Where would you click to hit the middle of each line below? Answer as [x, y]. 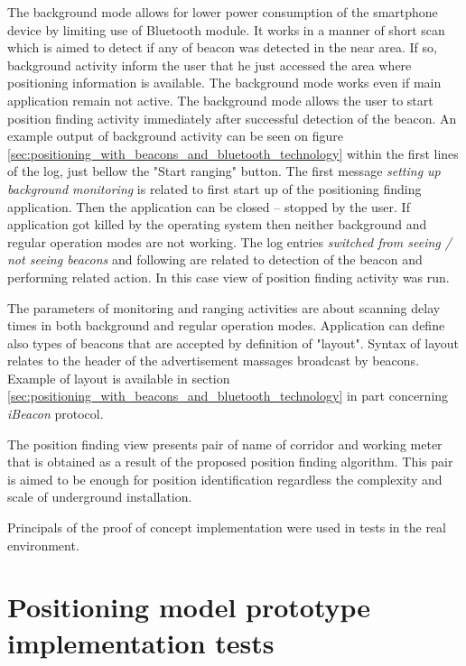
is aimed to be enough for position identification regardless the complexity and [225, 479]
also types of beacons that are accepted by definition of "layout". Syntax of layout [233, 342]
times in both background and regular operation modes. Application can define [226, 325]
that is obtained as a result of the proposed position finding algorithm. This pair [230, 462]
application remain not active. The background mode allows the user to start [220, 100]
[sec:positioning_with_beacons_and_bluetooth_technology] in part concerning [228, 396]
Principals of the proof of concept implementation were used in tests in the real [227, 527]
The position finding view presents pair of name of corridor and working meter [225, 444]
